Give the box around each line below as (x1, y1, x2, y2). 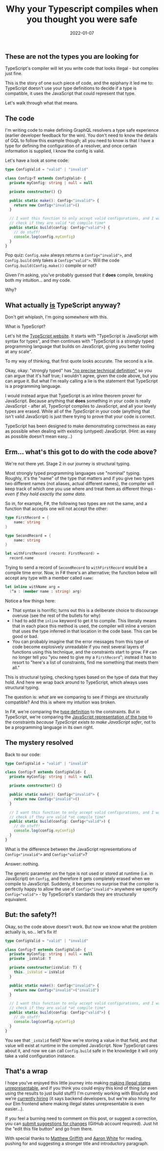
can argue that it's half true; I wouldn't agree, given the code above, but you (5, 373, 158, 379)
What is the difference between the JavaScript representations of (5, 846, 137, 852)
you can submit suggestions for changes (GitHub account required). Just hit (5, 1121, 158, 1127)
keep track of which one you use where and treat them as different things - (5, 486, 156, 492)
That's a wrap (5, 1067, 48, 1075)
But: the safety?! (5, 910, 57, 919)
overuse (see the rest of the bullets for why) (12, 612, 101, 618)
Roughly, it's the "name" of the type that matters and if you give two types (5, 475, 155, 481)
